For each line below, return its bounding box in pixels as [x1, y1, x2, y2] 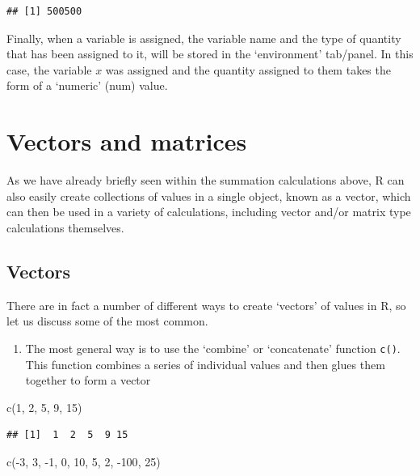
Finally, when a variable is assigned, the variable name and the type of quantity [6, 29, 401, 46]
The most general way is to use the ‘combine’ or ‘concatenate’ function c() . [25, 339, 401, 356]
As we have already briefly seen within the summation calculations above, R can [6, 172, 405, 189]
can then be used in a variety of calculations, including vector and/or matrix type [6, 203, 411, 220]
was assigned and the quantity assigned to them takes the [105, 61, 391, 78]
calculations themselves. [6, 219, 124, 236]
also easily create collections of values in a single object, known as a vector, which [6, 187, 411, 204]
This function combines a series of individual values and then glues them [25, 355, 385, 372]
